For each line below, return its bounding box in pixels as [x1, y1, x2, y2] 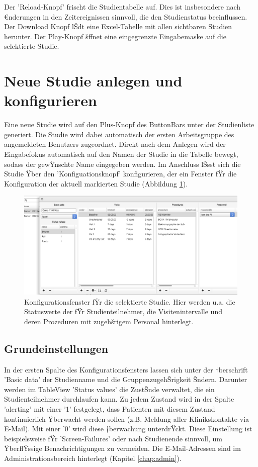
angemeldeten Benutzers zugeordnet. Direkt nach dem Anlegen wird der [4, 139, 226, 149]
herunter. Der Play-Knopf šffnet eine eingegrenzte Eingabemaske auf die [4, 31, 226, 41]
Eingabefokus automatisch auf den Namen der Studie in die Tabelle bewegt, [4, 149, 238, 159]
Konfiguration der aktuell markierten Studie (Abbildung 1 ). [4, 178, 188, 189]
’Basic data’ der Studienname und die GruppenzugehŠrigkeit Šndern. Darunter [4, 374, 247, 385]
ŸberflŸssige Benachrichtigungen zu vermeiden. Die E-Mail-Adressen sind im [4, 443, 241, 453]
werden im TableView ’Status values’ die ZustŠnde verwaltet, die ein [4, 384, 215, 394]
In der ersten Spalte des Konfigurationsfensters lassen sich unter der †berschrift [4, 364, 248, 375]
